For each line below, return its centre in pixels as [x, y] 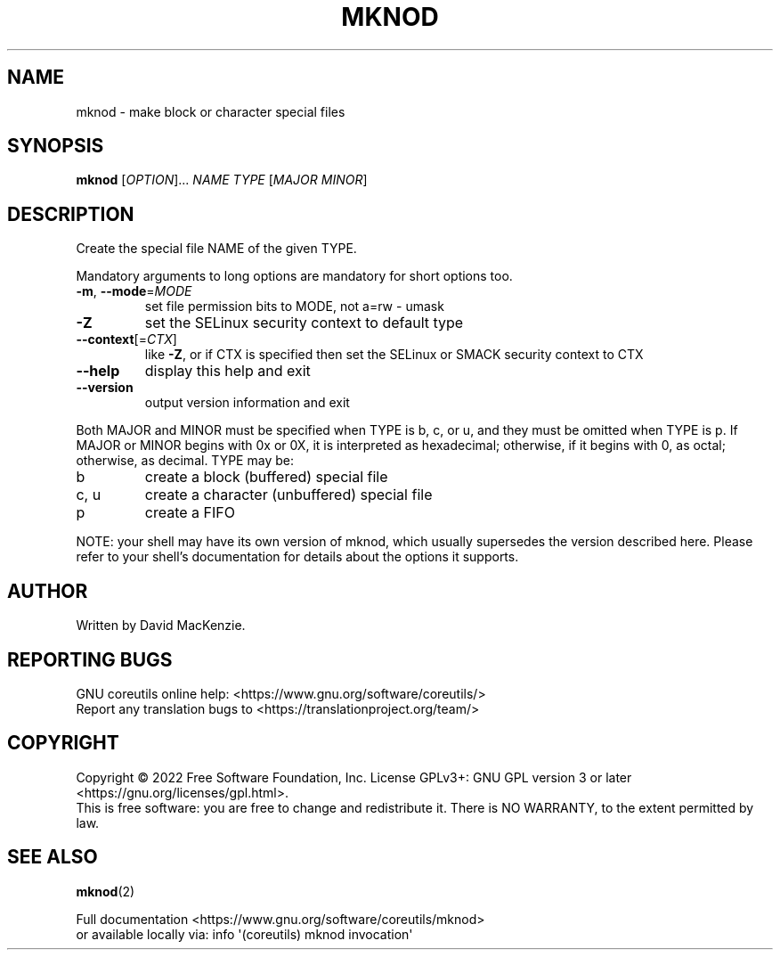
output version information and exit [247, 403]
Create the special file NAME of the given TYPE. [216, 249]
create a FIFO [190, 513]
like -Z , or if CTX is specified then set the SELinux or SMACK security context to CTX [394, 355]
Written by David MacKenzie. [161, 626]
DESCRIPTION [71, 214]
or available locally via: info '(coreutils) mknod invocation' [244, 934]
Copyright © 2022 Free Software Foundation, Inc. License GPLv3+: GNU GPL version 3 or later [354, 777]
